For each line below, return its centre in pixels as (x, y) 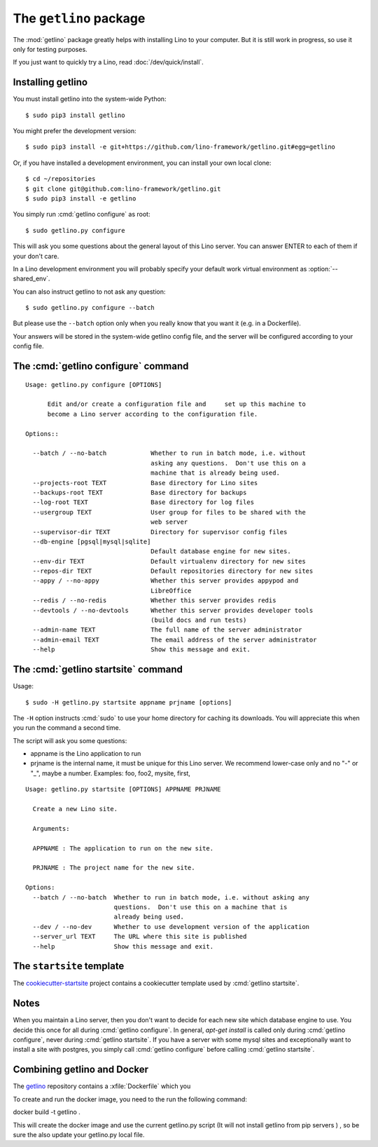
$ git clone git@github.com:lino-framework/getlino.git (123, 189)
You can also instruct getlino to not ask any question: (89, 292)
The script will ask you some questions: (70, 740)
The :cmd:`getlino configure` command (101, 366)
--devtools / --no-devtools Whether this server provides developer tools (173, 610)
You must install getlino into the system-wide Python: (90, 99)
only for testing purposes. (50, 49)
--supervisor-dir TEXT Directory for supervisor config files (160, 532)
